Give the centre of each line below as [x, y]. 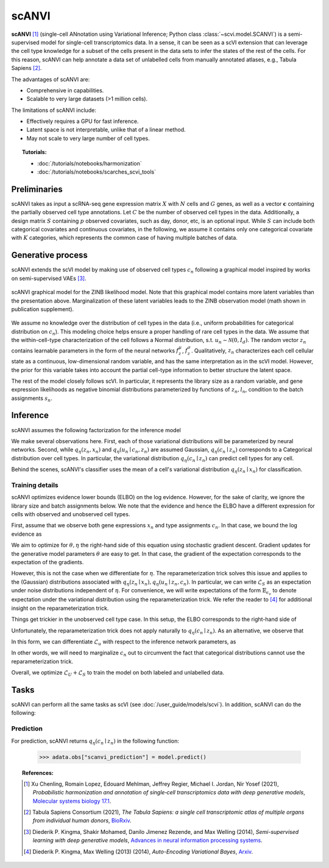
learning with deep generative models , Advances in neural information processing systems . [148, 841]
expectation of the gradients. [48, 562]
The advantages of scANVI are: [51, 79]
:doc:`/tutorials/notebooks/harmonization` [90, 163]
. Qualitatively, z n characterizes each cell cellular [252, 351]
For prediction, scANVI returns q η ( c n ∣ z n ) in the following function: [95, 741]
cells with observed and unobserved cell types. [71, 514]
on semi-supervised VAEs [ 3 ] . [49, 278]
